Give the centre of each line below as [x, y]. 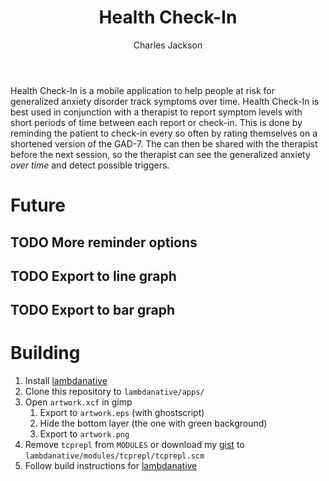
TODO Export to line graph [93, 276]
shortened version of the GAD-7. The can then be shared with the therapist [164, 143]
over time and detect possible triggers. [90, 165]
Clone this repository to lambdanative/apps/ [114, 392]
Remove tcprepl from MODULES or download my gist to [134, 445]
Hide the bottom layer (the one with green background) [153, 423]
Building [45, 353]
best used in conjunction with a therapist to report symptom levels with [156, 112]
